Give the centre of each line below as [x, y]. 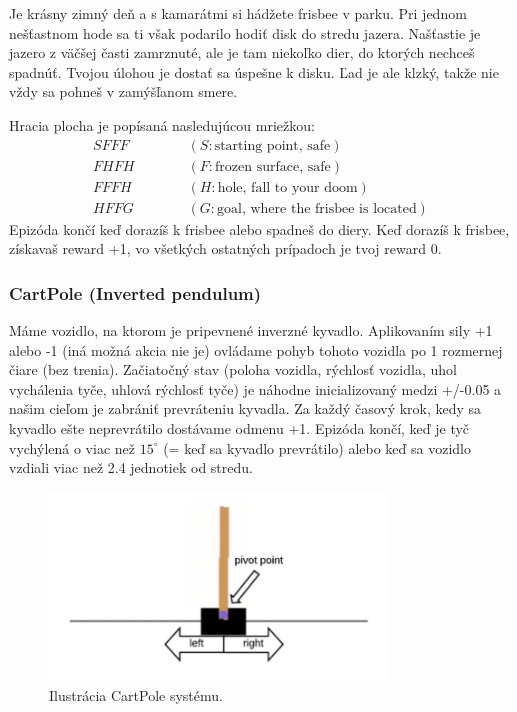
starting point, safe [272, 145]
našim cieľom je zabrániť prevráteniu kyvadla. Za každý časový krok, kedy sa [245, 408]
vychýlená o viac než [72, 447]
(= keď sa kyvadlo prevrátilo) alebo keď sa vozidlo [317, 447]
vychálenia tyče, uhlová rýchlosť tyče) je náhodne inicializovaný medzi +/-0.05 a [255, 388]
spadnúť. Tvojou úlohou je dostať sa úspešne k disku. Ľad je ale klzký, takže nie [254, 71]
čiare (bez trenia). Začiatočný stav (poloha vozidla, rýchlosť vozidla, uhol [233, 369]
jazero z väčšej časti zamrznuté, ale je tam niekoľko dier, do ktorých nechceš [242, 52]
